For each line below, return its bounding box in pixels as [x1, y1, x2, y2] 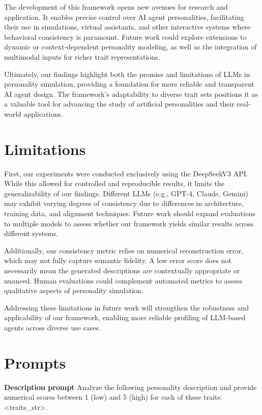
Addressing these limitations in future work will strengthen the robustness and [4, 302, 249, 313]
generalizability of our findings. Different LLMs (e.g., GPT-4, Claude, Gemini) [4, 188, 249, 198]
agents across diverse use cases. [4, 322, 101, 332]
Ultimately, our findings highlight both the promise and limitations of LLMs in [4, 68, 250, 79]
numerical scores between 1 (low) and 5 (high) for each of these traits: [4, 392, 222, 402]
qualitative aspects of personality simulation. [4, 285, 143, 296]
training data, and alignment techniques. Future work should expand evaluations [4, 208, 256, 219]
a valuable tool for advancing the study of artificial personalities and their [4, 98, 235, 109]
